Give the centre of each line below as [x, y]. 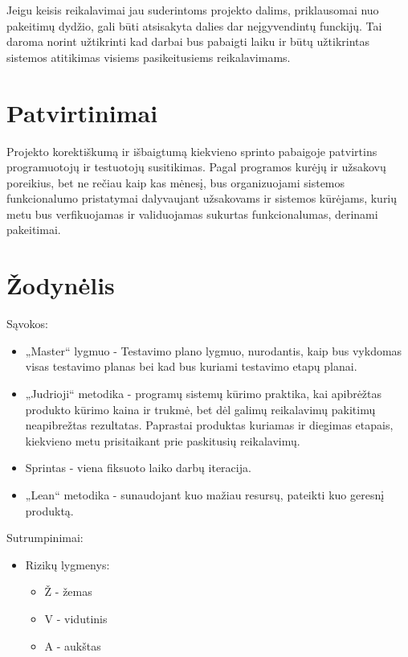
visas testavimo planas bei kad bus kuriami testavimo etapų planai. [191, 366]
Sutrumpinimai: [45, 538]
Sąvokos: [27, 324]
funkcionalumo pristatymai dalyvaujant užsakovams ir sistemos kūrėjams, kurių [202, 198]
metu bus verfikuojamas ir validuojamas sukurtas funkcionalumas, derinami [192, 214]
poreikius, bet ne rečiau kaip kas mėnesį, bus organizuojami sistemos [176, 182]
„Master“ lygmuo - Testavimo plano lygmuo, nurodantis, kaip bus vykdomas [214, 350]
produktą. [49, 510]
